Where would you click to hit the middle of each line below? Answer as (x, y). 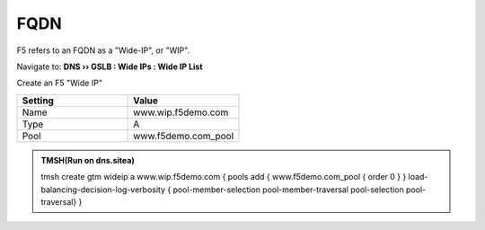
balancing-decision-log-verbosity (103, 190)
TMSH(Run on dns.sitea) (88, 160)
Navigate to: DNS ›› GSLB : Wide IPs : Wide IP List (110, 66)
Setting (38, 101)
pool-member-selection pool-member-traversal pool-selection (288, 190)
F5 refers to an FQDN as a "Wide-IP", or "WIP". (103, 50)
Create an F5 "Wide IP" (60, 83)
